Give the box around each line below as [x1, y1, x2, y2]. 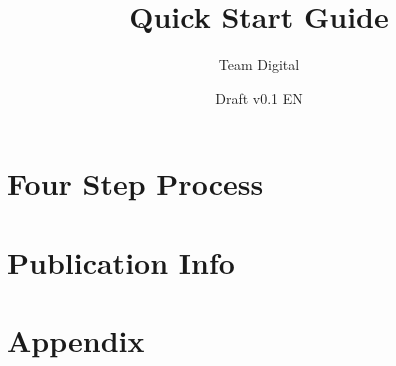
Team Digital [218, 54, 300, 75]
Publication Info [7, 241, 235, 282]
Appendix [7, 320, 145, 361]
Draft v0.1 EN [215, 87, 303, 108]
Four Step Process [7, 163, 264, 204]
